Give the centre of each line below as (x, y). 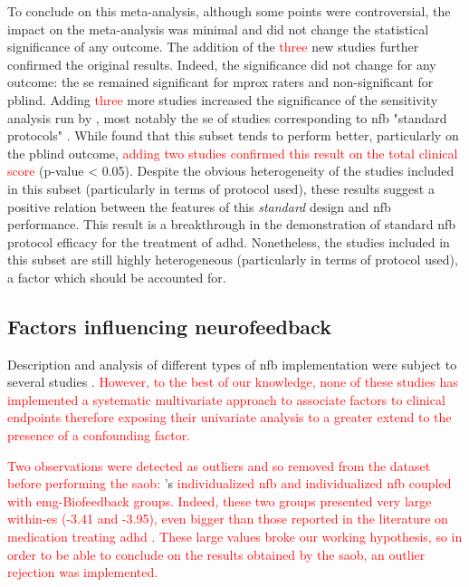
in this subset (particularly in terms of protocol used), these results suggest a (221, 188)
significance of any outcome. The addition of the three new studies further (213, 47)
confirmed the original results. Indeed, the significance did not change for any (222, 64)
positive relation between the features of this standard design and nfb (199, 206)
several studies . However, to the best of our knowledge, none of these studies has (233, 382)
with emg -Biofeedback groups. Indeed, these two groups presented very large (220, 500)
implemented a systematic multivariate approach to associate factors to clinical (226, 399)
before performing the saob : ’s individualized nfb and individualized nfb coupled (230, 483)
